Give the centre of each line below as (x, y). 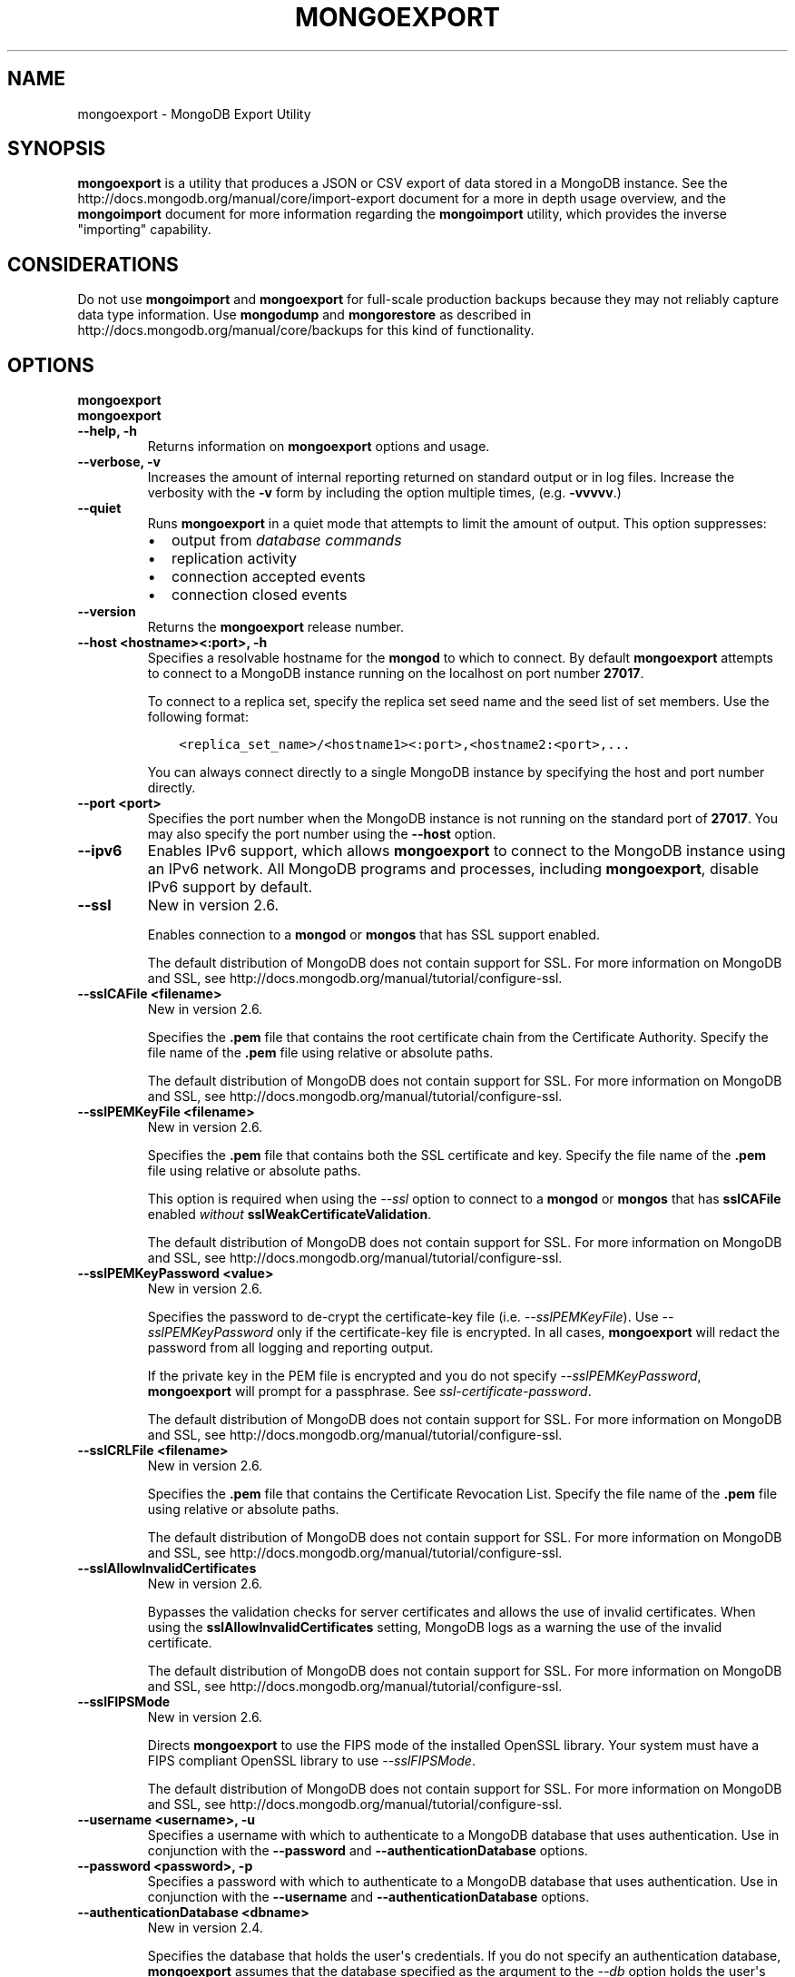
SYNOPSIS (57, 149)
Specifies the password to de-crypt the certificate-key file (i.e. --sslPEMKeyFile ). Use (403, 1317)
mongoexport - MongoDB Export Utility (194, 113)
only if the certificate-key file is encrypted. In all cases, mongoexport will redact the (528, 1333)
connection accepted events (268, 577)
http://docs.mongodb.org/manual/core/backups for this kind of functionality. (306, 330)
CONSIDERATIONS (93, 264)
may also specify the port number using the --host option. (322, 834)
